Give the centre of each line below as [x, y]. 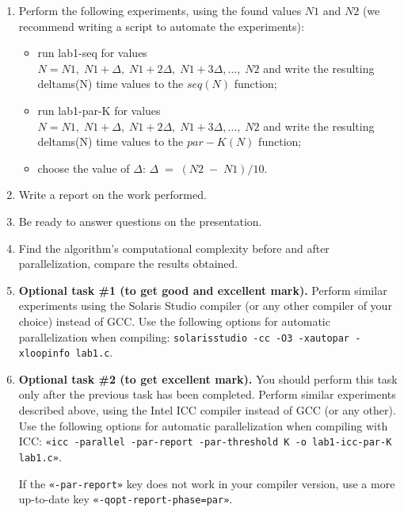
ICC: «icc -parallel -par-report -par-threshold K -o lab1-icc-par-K [205, 441]
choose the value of [84, 168]
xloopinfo [44, 354]
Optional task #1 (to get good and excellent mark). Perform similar [203, 290]
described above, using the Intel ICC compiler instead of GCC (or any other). [207, 410]
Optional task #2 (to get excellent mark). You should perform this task [208, 378]
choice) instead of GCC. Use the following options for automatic [174, 321]
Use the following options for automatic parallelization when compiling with [203, 425]
